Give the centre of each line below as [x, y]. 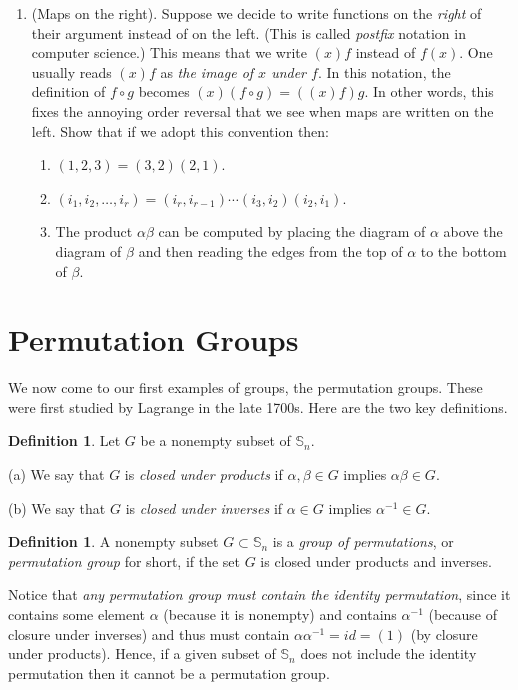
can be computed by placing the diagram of [292, 231]
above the [473, 231]
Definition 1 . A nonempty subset [113, 541]
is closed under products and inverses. [376, 560]
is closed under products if [203, 474]
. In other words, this [429, 91]
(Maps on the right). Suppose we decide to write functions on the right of [256, 13]
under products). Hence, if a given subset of [142, 653]
